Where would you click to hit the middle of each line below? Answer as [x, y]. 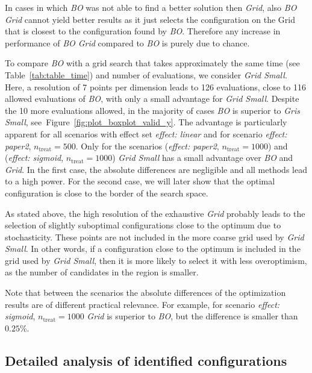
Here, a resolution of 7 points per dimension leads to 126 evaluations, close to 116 [155, 86]
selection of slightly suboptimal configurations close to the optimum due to [143, 225]
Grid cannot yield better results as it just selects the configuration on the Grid [150, 19]
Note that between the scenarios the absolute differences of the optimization [145, 293]
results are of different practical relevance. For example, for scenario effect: [142, 304]
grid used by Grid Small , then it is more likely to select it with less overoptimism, [156, 260]
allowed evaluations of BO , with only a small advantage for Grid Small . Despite [152, 99]
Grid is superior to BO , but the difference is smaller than [192, 316]
